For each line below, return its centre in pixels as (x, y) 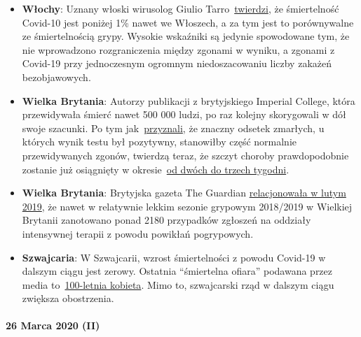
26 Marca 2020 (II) (53, 325)
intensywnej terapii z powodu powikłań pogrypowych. (138, 233)
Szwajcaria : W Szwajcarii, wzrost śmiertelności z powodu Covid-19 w (174, 257)
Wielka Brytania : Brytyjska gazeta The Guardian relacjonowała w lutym (184, 193)
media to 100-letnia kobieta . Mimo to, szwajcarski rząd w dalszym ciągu (178, 284)
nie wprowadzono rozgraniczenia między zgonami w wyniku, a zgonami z (178, 49)
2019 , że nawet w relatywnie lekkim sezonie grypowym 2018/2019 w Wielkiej (187, 206)
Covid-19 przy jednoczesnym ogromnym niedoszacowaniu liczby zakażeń (177, 63)
